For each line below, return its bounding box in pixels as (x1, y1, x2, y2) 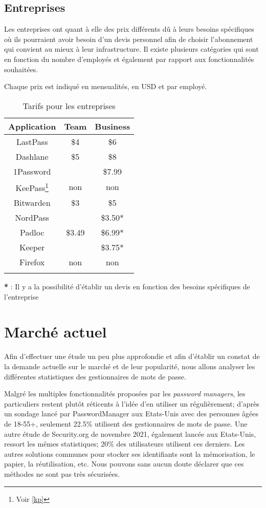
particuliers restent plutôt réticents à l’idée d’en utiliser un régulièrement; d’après (4, 398, 259, 409)
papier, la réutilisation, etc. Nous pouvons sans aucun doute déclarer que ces (4, 458, 244, 469)
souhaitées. (4, 63, 38, 74)
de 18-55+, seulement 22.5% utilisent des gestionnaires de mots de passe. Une (4, 418, 248, 429)
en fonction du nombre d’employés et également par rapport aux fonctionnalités (4, 53, 254, 64)
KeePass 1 (15, 180, 49, 194)
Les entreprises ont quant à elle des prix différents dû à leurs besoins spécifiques (4, 24, 254, 34)
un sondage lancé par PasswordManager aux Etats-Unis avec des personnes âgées (4, 408, 259, 419)
